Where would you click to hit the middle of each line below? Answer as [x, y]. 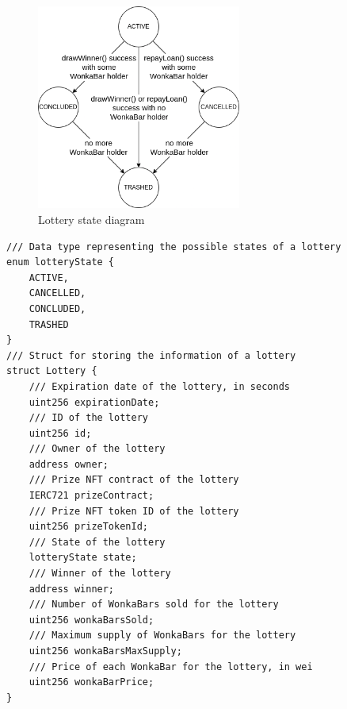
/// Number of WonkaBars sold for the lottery [154, 605]
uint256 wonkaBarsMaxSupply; [105, 651]
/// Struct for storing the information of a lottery [151, 355]
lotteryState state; [83, 558]
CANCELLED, [57, 293]
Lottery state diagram [92, 219]
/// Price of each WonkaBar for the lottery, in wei [171, 667]
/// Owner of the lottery [97, 449]
